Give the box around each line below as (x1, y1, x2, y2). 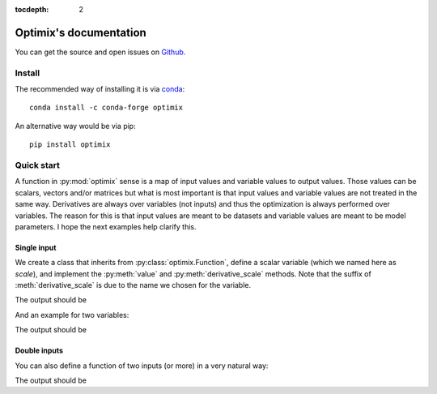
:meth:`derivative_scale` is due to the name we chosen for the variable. (15, 281, 252, 290)
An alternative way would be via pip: (15, 121, 137, 131)
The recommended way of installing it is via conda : (15, 84, 185, 94)
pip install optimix (29, 140, 111, 149)
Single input (15, 242, 57, 252)
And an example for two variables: (15, 310, 129, 319)
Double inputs (15, 345, 64, 356)
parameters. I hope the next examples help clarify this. (15, 221, 197, 231)
